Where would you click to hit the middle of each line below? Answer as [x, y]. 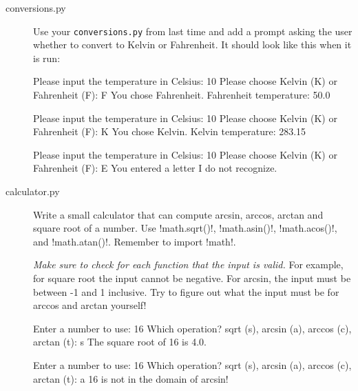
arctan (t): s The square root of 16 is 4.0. [120, 342]
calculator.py [33, 191]
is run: [47, 58]
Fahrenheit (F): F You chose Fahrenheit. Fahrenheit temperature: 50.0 [182, 95]
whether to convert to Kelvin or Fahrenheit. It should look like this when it [192, 44]
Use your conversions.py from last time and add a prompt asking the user [193, 31]
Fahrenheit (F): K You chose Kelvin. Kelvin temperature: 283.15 [170, 131]
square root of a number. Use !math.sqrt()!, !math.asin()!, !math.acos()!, [185, 228]
